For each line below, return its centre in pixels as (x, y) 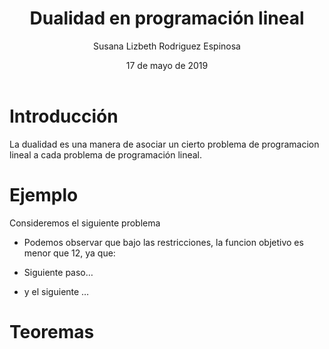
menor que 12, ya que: (69, 253)
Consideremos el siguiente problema (85, 223)
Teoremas (52, 331)
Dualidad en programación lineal (167, 18)
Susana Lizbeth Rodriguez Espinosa (167, 46)
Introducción (64, 116)
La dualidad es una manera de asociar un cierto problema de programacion (164, 144)
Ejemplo (44, 194)
